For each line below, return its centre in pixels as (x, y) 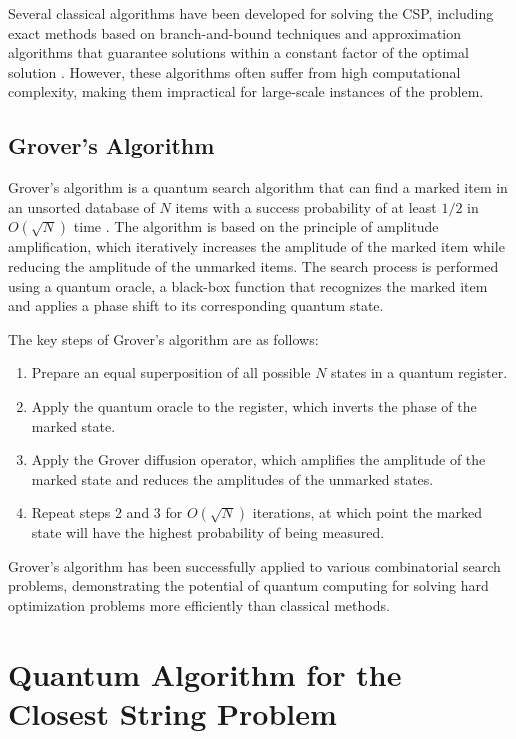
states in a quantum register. (419, 372)
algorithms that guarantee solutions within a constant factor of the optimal (238, 52)
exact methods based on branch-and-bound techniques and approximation (235, 32)
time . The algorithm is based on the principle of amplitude (256, 226)
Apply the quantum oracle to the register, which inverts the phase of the (254, 405)
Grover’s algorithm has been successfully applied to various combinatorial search (254, 565)
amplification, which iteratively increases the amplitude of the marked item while (256, 246)
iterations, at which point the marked (367, 512)
